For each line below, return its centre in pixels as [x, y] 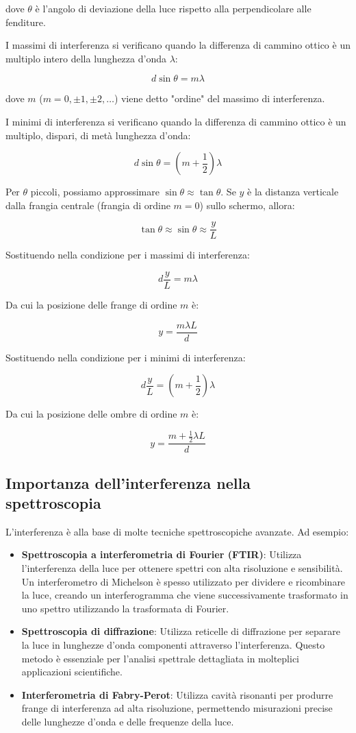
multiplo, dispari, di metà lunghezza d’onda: [98, 135]
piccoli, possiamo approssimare [95, 192]
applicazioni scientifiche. [72, 672]
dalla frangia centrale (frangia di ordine [88, 205]
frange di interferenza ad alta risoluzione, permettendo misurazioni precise [177, 708]
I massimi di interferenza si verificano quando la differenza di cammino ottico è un [178, 45]
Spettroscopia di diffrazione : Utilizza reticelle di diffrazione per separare [181, 631]
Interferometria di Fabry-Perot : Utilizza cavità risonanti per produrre [177, 694]
